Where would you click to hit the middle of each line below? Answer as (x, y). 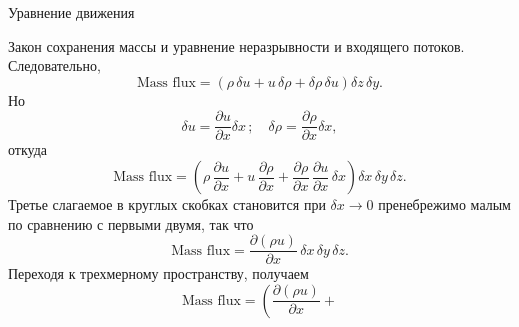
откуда (27, 149)
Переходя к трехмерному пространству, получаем (158, 273)
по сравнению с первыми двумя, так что (131, 223)
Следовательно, (54, 65)
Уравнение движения (71, 12)
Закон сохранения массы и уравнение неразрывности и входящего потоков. (236, 45)
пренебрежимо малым (444, 204)
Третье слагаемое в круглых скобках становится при (167, 204)
